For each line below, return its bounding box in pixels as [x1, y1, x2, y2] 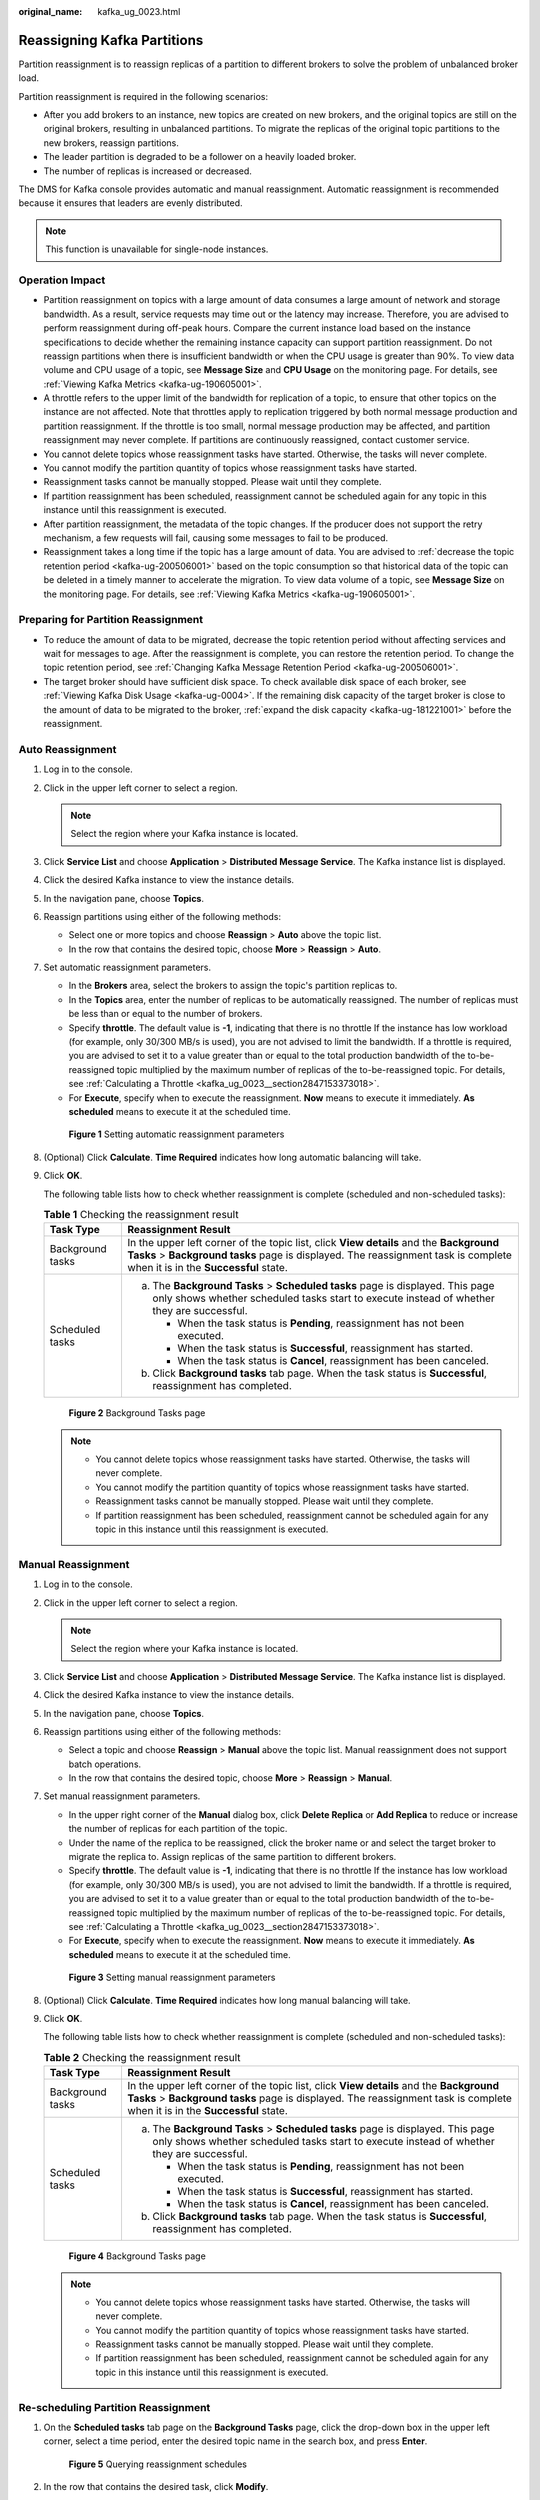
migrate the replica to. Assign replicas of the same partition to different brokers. [68, 1851, 397, 1863]
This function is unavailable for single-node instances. [45, 243, 269, 255]
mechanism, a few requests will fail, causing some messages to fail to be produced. [43, 531, 389, 544]
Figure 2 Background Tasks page [68, 1407, 206, 1419]
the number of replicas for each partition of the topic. [68, 1823, 288, 1835]
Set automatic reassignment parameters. [43, 961, 212, 974]
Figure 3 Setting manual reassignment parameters [68, 1971, 276, 1984]
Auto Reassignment [18, 742, 117, 756]
